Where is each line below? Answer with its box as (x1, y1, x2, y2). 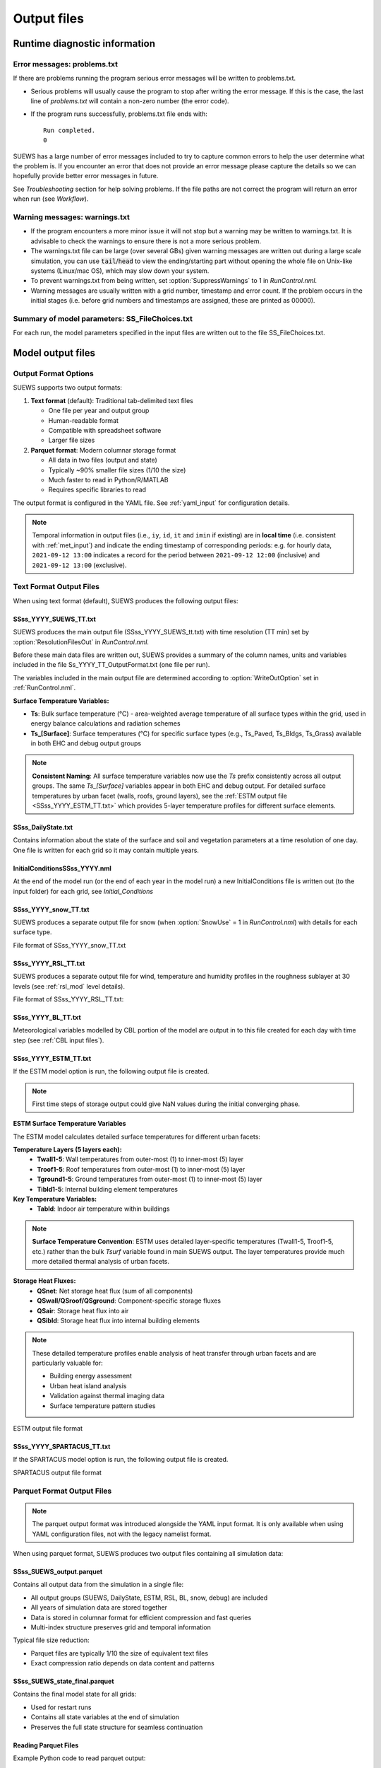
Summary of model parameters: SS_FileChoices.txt (13, 313, 193, 323)
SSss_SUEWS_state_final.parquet (13, 1677, 114, 1686)
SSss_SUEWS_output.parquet (13, 1567, 103, 1576)
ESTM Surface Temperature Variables (13, 1119, 126, 1128)
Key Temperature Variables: (13, 1195, 97, 1204)
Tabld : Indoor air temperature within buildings (37, 1204, 170, 1213)
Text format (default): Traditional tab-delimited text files (30, 396, 193, 405)
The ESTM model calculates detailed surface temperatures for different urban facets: (13, 1132, 261, 1141)
